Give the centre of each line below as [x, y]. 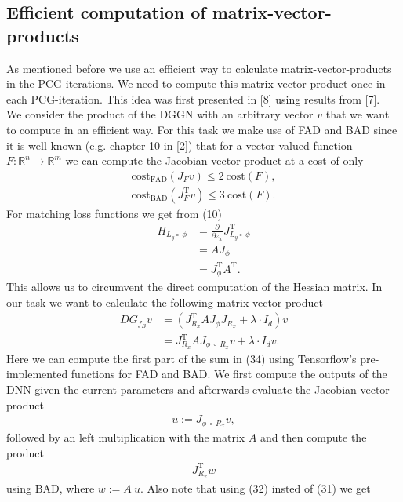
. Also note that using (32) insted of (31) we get [255, 487]
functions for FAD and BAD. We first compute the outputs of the [229, 374]
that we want [358, 114]
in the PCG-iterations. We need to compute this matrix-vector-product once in [196, 84]
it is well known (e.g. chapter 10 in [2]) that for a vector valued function [180, 145]
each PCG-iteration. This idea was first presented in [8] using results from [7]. [193, 98]
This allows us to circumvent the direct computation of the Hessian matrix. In [194, 287]
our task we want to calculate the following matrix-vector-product [165, 302]
